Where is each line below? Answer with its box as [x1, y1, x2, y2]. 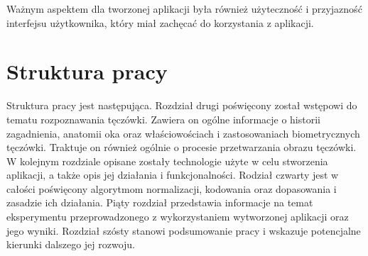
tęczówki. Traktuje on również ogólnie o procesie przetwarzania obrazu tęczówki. [6, 140, 357, 155]
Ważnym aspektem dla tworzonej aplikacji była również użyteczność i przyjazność [6, 1, 362, 16]
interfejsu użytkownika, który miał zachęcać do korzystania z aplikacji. [6, 15, 314, 30]
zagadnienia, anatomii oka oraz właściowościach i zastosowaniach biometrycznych [6, 126, 360, 140]
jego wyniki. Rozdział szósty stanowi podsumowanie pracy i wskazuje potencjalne [6, 223, 361, 238]
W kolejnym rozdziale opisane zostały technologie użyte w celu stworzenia [6, 153, 328, 168]
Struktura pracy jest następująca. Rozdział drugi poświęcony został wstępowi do [6, 98, 357, 113]
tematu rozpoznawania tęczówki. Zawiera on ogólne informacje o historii [6, 111, 320, 126]
